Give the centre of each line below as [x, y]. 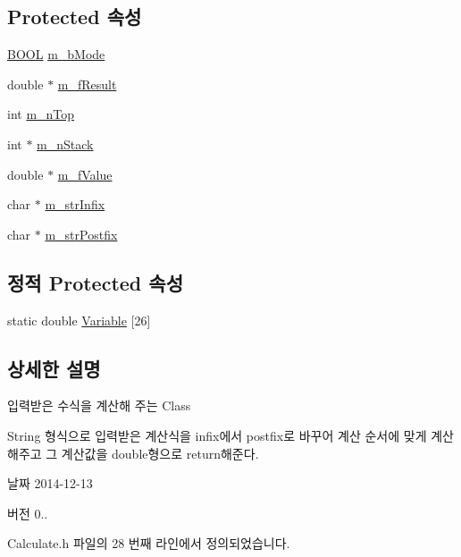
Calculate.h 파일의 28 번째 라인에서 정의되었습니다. [149, 543]
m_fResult [87, 84]
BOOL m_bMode [56, 54]
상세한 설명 [54, 368]
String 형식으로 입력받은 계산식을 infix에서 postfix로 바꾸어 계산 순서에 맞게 [217, 435]
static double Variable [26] [79, 320]
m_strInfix [75, 204]
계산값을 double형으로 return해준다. [160, 453]
